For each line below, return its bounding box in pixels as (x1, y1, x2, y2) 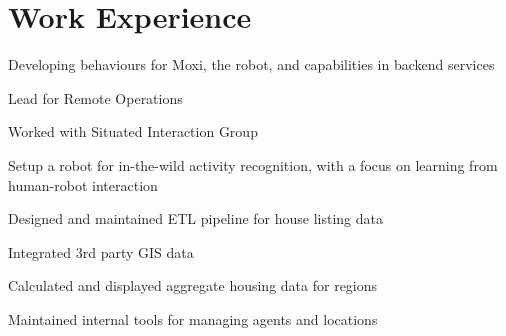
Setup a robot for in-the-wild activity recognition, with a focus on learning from (8, 154, 498, 175)
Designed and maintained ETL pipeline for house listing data (8, 208, 384, 229)
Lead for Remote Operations (8, 87, 183, 108)
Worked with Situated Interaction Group (8, 121, 258, 142)
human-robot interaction (8, 174, 158, 195)
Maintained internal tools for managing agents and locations (8, 308, 378, 329)
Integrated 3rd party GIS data (8, 241, 194, 262)
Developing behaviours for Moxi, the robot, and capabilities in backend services (8, 54, 495, 75)
